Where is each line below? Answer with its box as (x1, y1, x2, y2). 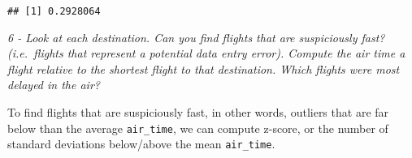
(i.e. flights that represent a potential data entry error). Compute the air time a (7, 45, 405, 62)
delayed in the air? (7, 76, 100, 93)
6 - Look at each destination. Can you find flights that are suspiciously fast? (7, 28, 385, 45)
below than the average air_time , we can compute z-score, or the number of (7, 119, 388, 136)
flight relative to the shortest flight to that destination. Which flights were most (7, 60, 400, 77)
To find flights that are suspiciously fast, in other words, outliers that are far (7, 104, 389, 121)
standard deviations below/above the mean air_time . (7, 135, 275, 152)
